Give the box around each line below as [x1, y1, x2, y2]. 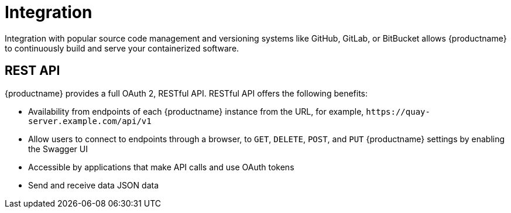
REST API [5, 63, 60, 78]
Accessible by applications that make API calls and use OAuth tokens [28, 162, 294, 172]
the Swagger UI [28, 143, 88, 154]
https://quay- [366, 106, 430, 116]
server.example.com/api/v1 [28, 116, 152, 126]
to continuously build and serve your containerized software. [5, 43, 239, 53]
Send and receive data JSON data [28, 180, 159, 190]
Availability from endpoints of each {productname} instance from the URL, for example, [28, 106, 364, 116]
